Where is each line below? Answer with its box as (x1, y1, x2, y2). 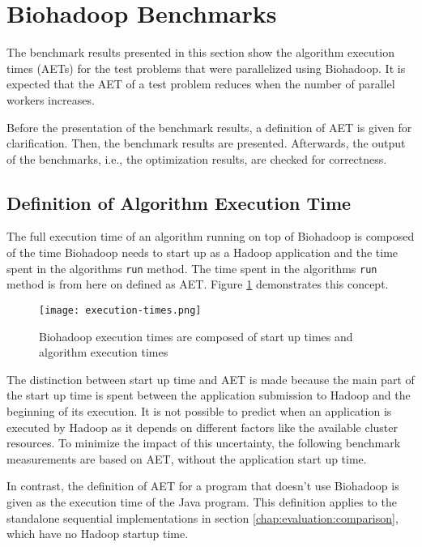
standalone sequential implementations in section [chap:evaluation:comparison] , (6, 509, 399, 526)
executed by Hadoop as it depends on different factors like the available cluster (6, 418, 399, 435)
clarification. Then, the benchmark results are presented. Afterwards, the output (6, 135, 406, 152)
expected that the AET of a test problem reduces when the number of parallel (6, 75, 395, 92)
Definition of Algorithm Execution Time (6, 190, 352, 215)
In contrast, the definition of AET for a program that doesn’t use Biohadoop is (6, 477, 399, 494)
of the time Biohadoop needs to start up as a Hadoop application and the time (6, 244, 399, 261)
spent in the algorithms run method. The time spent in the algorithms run (6, 259, 377, 276)
